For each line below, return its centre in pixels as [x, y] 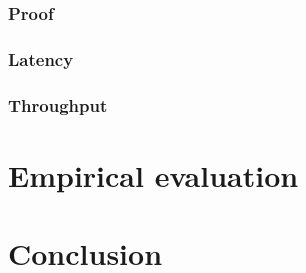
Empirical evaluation [153, 174]
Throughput [58, 104]
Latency [41, 58]
